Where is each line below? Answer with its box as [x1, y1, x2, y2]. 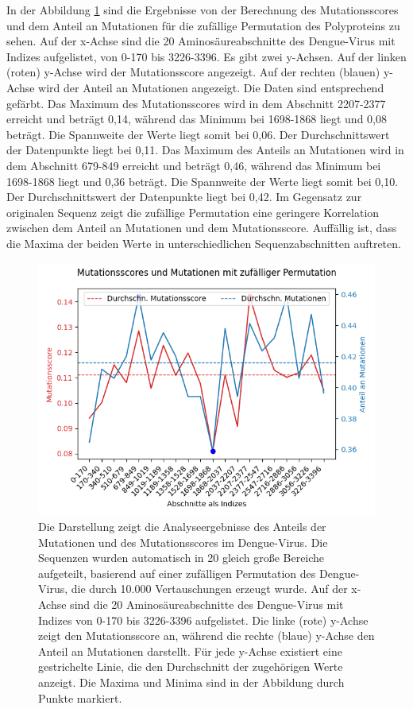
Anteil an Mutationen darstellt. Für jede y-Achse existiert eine [38, 642, 342, 659]
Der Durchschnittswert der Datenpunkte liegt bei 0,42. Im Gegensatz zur [6, 188, 362, 205]
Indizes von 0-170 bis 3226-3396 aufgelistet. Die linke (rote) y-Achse [38, 611, 369, 628]
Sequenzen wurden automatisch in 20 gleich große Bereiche [38, 549, 325, 566]
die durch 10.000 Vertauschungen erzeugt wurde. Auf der [71, 580, 348, 597]
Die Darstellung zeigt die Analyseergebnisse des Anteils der [38, 518, 326, 535]
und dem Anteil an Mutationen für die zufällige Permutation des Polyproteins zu [6, 17, 400, 33]
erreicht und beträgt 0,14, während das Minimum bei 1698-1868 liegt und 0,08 [6, 110, 387, 127]
